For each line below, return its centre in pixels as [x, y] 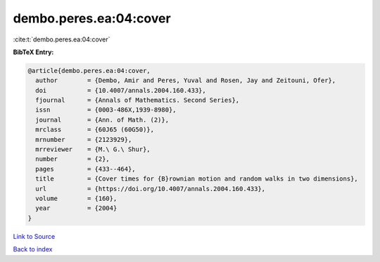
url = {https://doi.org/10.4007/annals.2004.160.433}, [151, 189]
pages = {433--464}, [86, 169]
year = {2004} [76, 208]
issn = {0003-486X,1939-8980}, [106, 110]
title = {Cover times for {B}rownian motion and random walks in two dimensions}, [197, 179]
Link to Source [34, 236]
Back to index [33, 249]
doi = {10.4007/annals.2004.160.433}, [121, 90]
